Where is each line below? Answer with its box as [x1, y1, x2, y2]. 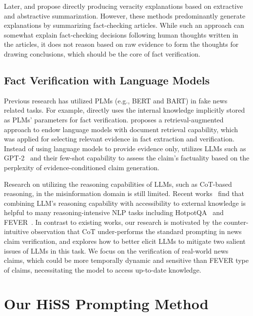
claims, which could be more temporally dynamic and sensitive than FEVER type [4, 255, 249, 265]
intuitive [4, 226, 29, 237]
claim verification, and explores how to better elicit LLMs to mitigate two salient [4, 236, 246, 246]
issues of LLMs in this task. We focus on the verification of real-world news [4, 245, 229, 256]
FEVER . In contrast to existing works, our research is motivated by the [4, 217, 222, 227]
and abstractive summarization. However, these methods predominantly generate [4, 10, 246, 20]
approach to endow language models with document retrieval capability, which [4, 124, 238, 134]
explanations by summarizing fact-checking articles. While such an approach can [4, 20, 244, 30]
